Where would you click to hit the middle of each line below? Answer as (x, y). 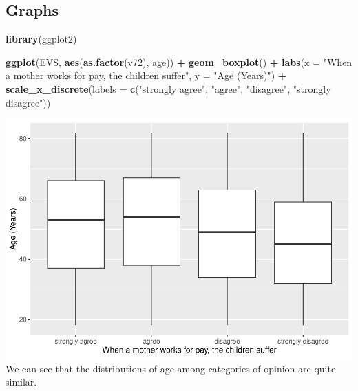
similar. (21, 382)
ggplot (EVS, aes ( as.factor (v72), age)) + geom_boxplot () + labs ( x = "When (179, 62)
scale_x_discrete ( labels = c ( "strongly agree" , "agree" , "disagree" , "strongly (168, 88)
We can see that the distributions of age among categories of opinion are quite (171, 368)
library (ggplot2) (41, 39)
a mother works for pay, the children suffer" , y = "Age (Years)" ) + (146, 75)
